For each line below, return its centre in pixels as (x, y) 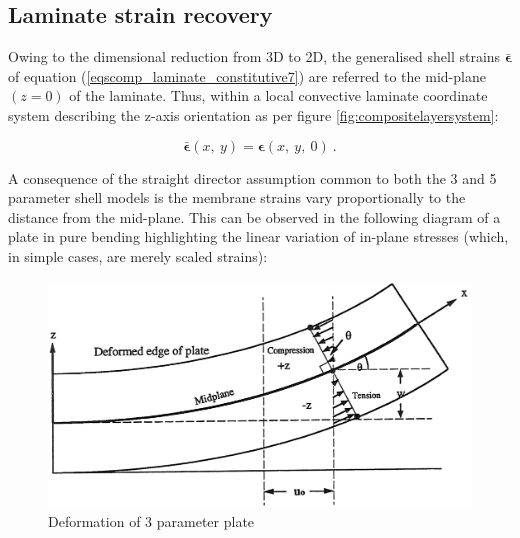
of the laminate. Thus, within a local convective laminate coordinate (278, 95)
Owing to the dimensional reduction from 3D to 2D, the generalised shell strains (254, 56)
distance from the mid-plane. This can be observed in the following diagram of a (254, 216)
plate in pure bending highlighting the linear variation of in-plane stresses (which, (258, 236)
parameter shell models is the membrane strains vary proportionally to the (237, 197)
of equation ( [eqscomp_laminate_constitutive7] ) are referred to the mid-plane (247, 75)
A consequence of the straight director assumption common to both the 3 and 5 (252, 177)
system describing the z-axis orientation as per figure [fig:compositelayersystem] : (253, 114)
